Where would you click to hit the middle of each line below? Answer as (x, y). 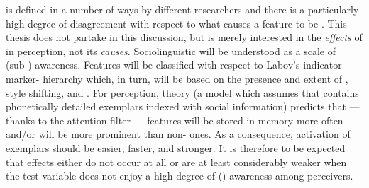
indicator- (324, 65)
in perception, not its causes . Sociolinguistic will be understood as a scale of (171, 51)
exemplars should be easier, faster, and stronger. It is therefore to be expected (176, 147)
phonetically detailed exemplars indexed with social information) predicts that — (183, 106)
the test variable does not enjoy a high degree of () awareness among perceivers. (180, 176)
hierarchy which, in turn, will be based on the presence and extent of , (195, 78)
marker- (23, 78)
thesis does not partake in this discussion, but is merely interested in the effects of (184, 37)
